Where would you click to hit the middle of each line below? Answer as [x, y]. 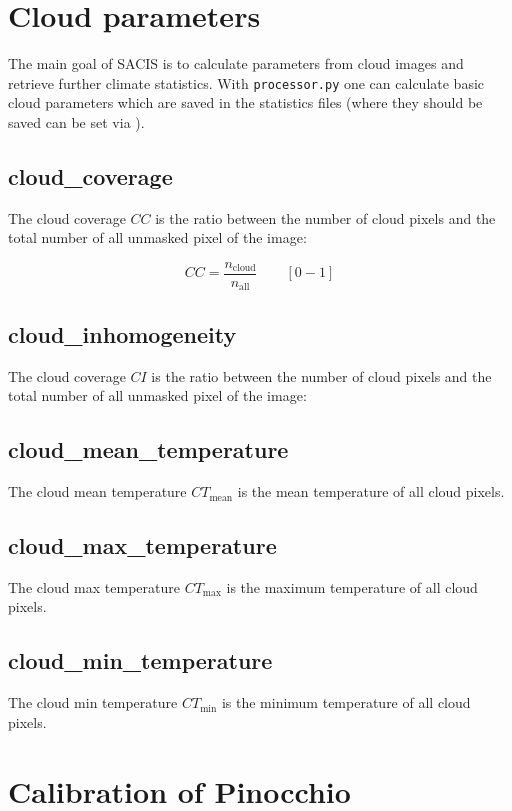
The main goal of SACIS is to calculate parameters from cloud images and [236, 63]
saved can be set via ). [76, 121]
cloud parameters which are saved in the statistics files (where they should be [245, 102]
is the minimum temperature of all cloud [346, 702]
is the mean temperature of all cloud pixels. [371, 491]
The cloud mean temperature [97, 491]
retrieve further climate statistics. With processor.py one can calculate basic [246, 82]
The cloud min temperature [93, 702]
